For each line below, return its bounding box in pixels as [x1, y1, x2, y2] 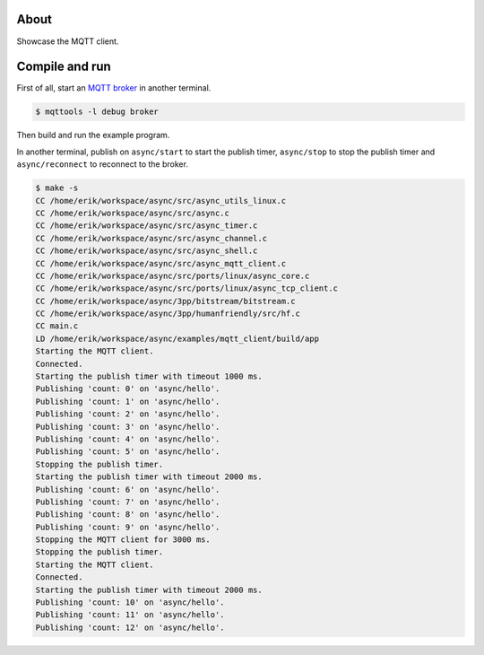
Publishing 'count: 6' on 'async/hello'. [35, 485, 220, 494]
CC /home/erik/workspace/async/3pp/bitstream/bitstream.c [35, 296, 296, 306]
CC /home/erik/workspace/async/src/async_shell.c [35, 246, 258, 256]
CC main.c [35, 321, 79, 331]
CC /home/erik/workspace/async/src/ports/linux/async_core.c [35, 270, 310, 281]
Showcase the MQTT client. [16, 36, 119, 47]
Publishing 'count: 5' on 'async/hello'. [35, 447, 220, 457]
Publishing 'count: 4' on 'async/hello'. [35, 433, 220, 444]
